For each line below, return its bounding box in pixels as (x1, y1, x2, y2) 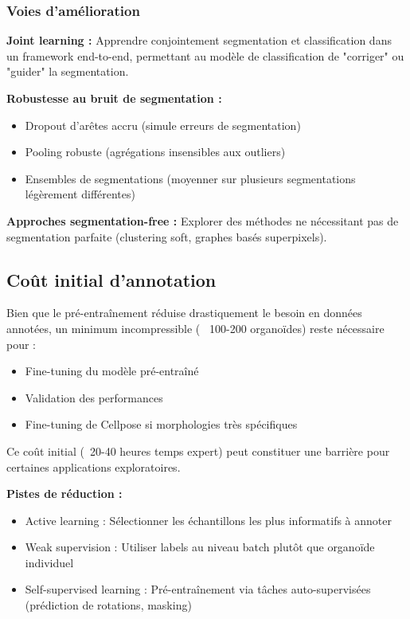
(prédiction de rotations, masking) (25, 597, 192, 613)
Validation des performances (25, 389, 163, 405)
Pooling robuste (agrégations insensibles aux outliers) (25, 143, 286, 160)
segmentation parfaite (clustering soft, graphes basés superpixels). (6, 228, 327, 245)
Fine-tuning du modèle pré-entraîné (25, 362, 199, 379)
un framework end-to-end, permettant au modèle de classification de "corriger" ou (6, 47, 404, 64)
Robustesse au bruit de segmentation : (6, 90, 222, 106)
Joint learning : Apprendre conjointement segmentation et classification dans (6, 32, 392, 49)
